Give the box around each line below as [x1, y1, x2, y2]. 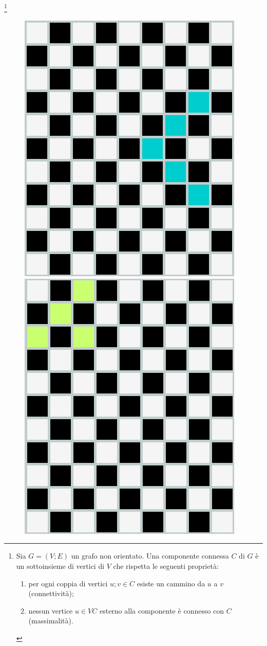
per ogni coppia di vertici [28, 578, 108, 588]
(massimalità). [28, 615, 73, 626]
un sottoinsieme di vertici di [16, 561, 105, 571]
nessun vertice [28, 605, 73, 616]
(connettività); [28, 588, 74, 599]
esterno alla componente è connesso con [99, 605, 224, 616]
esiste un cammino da [137, 578, 205, 588]
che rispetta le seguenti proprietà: [113, 561, 219, 571]
